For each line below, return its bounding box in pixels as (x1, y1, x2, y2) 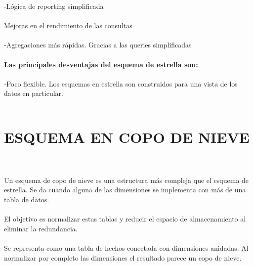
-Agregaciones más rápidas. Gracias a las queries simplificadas (4, 40, 192, 50)
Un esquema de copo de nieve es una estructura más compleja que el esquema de (4, 175, 249, 185)
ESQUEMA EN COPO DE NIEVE (4, 127, 250, 147)
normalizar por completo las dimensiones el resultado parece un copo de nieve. (4, 252, 242, 263)
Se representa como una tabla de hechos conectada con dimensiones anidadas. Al (4, 243, 249, 253)
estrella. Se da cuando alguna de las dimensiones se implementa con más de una (4, 184, 246, 195)
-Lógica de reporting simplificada (4, 1, 104, 11)
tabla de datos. (4, 194, 49, 205)
